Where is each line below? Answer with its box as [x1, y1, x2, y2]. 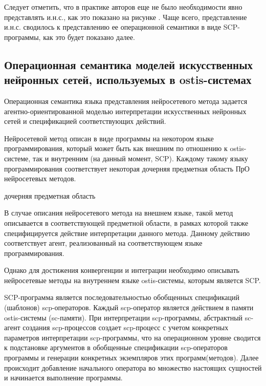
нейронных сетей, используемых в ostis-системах [4, 72, 252, 88]
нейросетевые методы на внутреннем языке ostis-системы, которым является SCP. [4, 274, 261, 285]
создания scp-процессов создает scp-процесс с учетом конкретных [23, 322, 229, 333]
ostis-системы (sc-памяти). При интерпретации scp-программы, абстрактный [4, 312, 243, 323]
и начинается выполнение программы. [4, 372, 123, 383]
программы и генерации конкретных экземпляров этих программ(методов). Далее [4, 352, 259, 363]
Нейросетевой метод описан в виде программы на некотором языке [4, 133, 214, 143]
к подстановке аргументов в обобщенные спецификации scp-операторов [4, 342, 228, 353]
